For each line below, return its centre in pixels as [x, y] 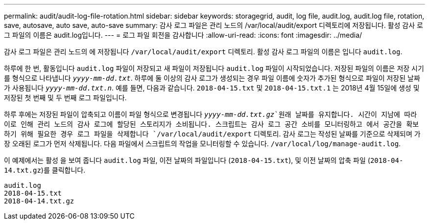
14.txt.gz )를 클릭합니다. [45, 170]
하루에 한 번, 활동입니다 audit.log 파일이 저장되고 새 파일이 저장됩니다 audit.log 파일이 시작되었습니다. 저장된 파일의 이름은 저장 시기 [214, 68]
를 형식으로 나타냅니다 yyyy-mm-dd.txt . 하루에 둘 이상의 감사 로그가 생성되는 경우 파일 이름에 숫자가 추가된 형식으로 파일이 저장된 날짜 [212, 78]
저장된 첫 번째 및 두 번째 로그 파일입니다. [65, 98]
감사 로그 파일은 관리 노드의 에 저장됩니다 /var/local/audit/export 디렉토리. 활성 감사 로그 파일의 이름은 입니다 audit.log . [203, 52]
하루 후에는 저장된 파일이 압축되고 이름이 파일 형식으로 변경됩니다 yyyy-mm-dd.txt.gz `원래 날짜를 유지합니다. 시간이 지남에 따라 [211, 114]
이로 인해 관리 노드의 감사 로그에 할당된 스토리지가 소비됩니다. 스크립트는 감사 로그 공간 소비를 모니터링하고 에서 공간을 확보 [212, 124]
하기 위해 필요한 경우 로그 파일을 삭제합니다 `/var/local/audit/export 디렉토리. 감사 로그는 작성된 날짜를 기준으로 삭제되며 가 [212, 134]
